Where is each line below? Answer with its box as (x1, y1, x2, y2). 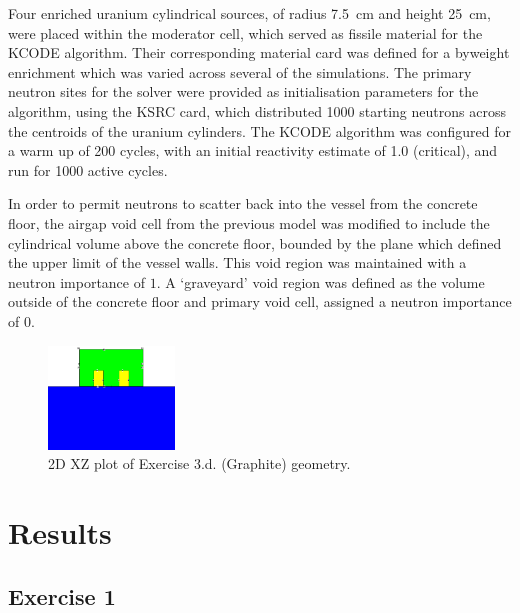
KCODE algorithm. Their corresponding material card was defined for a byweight (8, 42, 510, 63)
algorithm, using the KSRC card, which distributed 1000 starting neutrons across (8, 100, 506, 121)
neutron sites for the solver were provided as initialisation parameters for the (8, 81, 479, 102)
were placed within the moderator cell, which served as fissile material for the (8, 22, 483, 43)
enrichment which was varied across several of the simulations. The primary (8, 61, 472, 82)
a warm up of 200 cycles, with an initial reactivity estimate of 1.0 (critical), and (8, 140, 498, 161)
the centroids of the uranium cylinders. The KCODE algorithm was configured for (8, 120, 511, 141)
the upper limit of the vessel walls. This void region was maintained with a (8, 252, 467, 273)
